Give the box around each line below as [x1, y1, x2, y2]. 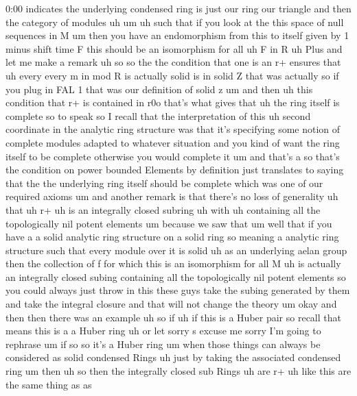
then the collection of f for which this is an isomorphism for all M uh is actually [5, 256, 341, 271]
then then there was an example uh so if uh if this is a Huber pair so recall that [5, 310, 341, 324]
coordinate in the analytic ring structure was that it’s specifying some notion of [5, 122, 341, 136]
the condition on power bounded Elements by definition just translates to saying [5, 162, 344, 177]
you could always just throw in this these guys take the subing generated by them [5, 283, 350, 297]
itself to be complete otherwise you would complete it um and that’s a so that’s [5, 149, 340, 163]
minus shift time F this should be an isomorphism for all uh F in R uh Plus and [5, 41, 343, 55]
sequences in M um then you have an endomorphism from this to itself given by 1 [5, 28, 349, 42]
